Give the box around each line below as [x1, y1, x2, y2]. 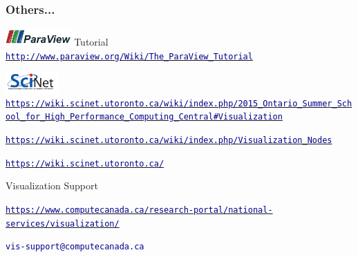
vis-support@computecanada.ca [6, 242, 144, 252]
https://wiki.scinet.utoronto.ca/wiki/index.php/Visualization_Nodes [6, 135, 332, 145]
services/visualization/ [6, 218, 120, 229]
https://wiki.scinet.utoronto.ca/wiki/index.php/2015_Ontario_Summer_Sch [6, 98, 352, 108]
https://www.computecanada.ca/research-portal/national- [6, 204, 273, 215]
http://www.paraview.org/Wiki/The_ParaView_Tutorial [6, 51, 253, 61]
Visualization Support [6, 178, 98, 193]
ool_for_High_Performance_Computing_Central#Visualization [6, 112, 283, 122]
